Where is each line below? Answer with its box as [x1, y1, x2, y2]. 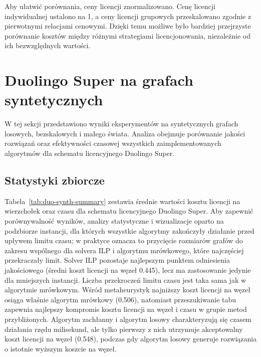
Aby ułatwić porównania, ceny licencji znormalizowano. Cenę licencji [5, 1, 215, 11]
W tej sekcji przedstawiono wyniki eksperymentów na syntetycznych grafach [5, 118, 238, 129]
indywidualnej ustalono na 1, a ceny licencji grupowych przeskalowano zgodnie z [5, 11, 251, 21]
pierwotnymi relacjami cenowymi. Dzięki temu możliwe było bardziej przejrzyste [5, 21, 251, 31]
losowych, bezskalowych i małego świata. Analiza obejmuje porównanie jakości [5, 128, 245, 138]
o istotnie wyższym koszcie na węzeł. [5, 343, 117, 353]
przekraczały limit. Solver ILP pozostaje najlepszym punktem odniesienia [5, 255, 230, 265]
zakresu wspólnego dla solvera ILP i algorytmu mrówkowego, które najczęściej [5, 245, 244, 255]
